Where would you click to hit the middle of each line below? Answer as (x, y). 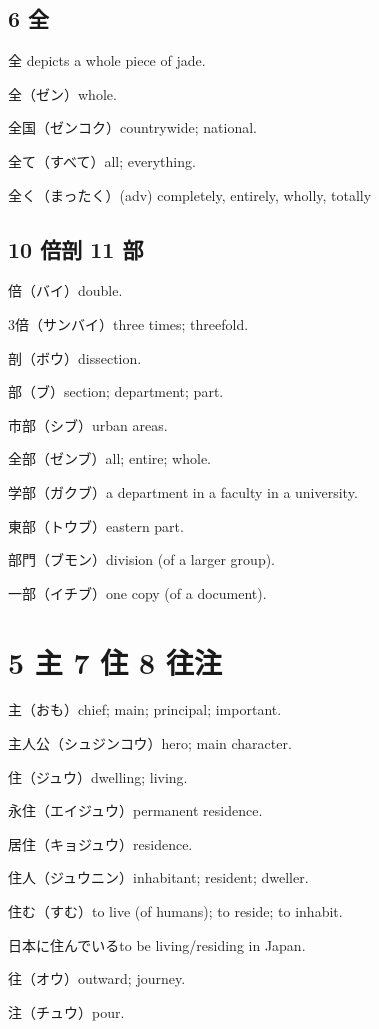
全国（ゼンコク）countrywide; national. (132, 127)
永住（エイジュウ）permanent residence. (135, 810)
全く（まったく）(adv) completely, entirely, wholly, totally (190, 194)
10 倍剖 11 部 (76, 248)
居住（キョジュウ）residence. (100, 843)
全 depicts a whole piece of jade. (107, 60)
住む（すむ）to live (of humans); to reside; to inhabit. (175, 911)
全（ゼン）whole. (62, 93)
